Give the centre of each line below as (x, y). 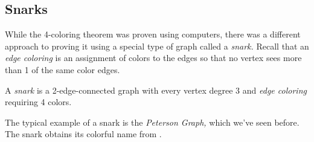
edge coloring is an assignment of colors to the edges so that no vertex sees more (153, 58)
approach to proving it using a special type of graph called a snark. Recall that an (157, 46)
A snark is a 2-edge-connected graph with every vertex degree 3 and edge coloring (156, 90)
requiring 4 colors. (38, 102)
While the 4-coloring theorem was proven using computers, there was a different (153, 34)
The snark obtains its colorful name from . (83, 134)
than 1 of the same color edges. (62, 69)
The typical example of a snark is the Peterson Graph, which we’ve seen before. (152, 122)
